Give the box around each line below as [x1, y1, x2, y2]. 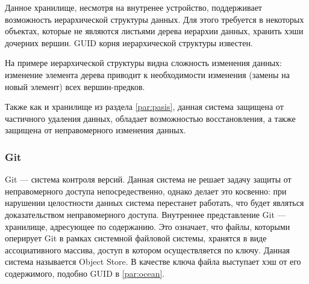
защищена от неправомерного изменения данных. [5, 124, 186, 136]
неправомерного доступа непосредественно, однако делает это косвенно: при [5, 184, 287, 197]
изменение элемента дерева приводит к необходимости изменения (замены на [5, 68, 290, 80]
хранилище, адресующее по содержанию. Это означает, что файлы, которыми [5, 220, 290, 232]
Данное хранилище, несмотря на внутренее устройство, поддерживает [5, 1, 262, 13]
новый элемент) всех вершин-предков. [5, 80, 145, 92]
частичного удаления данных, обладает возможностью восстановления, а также [5, 112, 296, 124]
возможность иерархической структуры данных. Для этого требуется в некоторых [5, 13, 304, 25]
